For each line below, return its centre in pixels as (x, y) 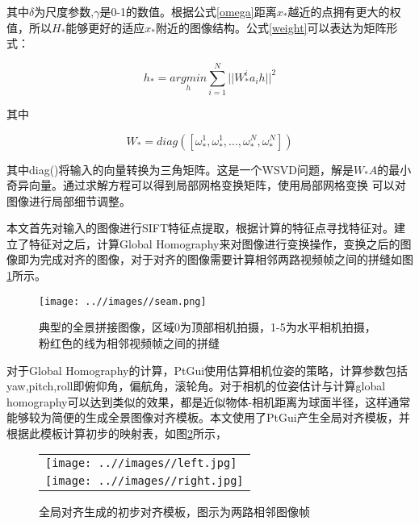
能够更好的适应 (105, 27)
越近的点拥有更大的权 (344, 11)
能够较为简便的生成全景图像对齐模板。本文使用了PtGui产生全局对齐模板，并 (208, 417)
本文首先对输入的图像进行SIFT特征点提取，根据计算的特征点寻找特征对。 (201, 228)
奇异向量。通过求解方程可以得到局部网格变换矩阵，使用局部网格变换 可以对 (206, 185)
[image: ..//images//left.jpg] (141, 463)
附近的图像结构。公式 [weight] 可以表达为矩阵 (271, 27)
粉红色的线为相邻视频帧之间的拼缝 (129, 342)
